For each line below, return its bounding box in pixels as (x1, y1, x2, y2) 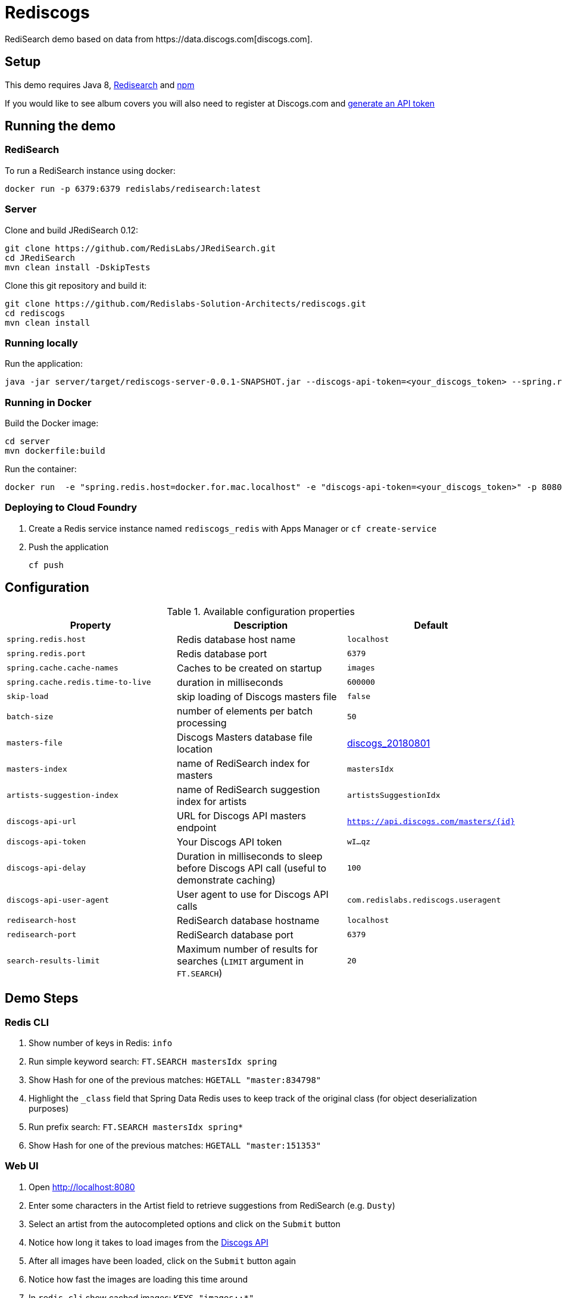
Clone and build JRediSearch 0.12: (5, 224, 139, 235)
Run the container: (5, 464, 77, 475)
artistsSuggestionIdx (346, 791, 441, 800)
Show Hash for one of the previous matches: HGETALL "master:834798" (29, 1074, 321, 1085)
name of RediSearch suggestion (176, 783, 320, 795)
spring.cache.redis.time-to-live (7, 678, 151, 687)
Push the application (29, 541, 109, 552)
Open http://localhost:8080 (29, 1181, 135, 1192)
